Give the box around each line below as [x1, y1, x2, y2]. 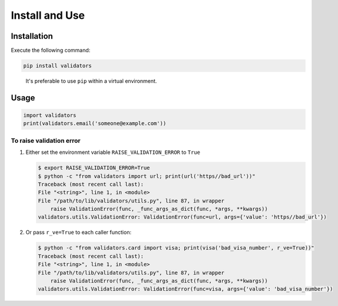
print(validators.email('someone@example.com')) [23, 120, 167, 127]
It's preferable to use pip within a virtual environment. [25, 78, 157, 85]
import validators [23, 112, 77, 119]
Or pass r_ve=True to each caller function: [25, 229, 132, 236]
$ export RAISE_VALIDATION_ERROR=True [38, 164, 150, 172]
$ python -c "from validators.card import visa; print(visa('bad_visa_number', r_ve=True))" [38, 244, 314, 251]
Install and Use [11, 9, 85, 22]
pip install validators [23, 62, 92, 69]
